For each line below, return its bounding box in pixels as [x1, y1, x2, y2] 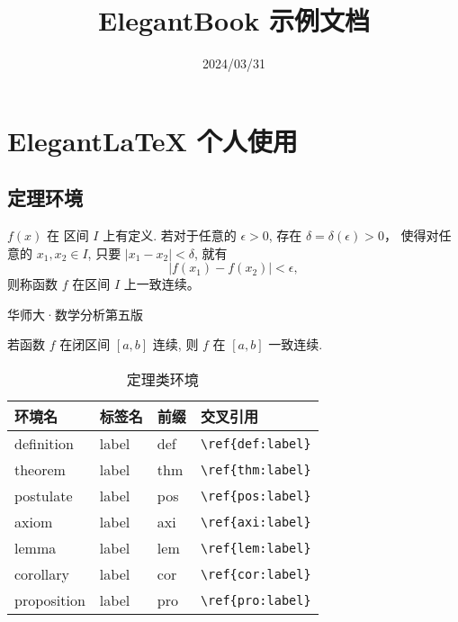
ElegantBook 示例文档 [98, 2, 370, 39]
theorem [14, 459, 66, 481]
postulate [14, 485, 73, 507]
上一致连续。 [123, 275, 200, 293]
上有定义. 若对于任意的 [103, 226, 237, 245]
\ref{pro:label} [200, 592, 311, 608]
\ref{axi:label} [200, 514, 311, 529]
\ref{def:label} [200, 436, 311, 451]
